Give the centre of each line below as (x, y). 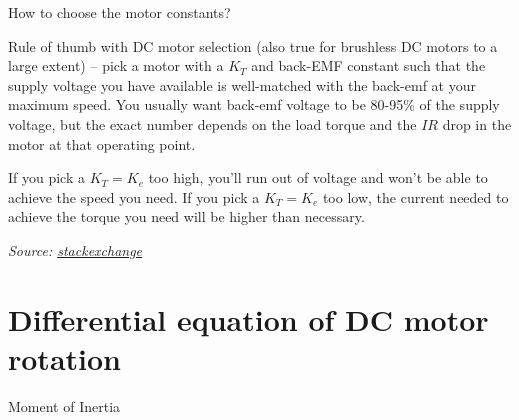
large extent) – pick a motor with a (116, 65)
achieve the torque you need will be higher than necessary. (186, 216)
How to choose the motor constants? (119, 12)
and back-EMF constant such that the (368, 65)
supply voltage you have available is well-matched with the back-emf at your (242, 84)
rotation (64, 357)
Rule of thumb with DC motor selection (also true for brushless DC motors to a (253, 45)
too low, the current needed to (415, 196)
